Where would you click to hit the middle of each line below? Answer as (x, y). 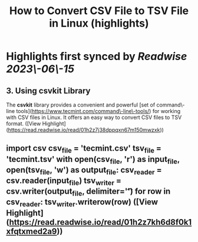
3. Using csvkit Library (48, 90)
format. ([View (24, 124)
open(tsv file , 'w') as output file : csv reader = (84, 170)
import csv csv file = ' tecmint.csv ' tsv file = (84, 149)
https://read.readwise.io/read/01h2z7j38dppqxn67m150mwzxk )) (86, 130)
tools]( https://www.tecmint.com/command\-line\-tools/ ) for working (98, 111)
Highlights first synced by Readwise (97, 57)
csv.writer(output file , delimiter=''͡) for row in (88, 192)
